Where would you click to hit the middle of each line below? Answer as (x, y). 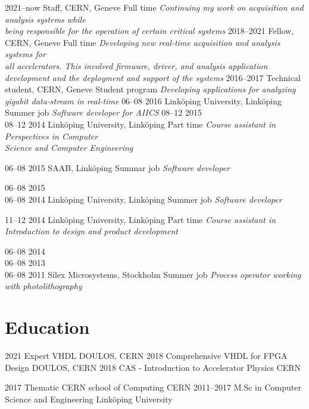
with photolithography (43, 286)
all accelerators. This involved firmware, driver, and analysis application (136, 65)
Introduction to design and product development (91, 231)
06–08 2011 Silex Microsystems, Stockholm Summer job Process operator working (153, 274)
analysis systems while (45, 19)
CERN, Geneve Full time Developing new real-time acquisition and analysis (143, 42)
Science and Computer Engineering (69, 148)
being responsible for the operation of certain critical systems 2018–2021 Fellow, (149, 31)
